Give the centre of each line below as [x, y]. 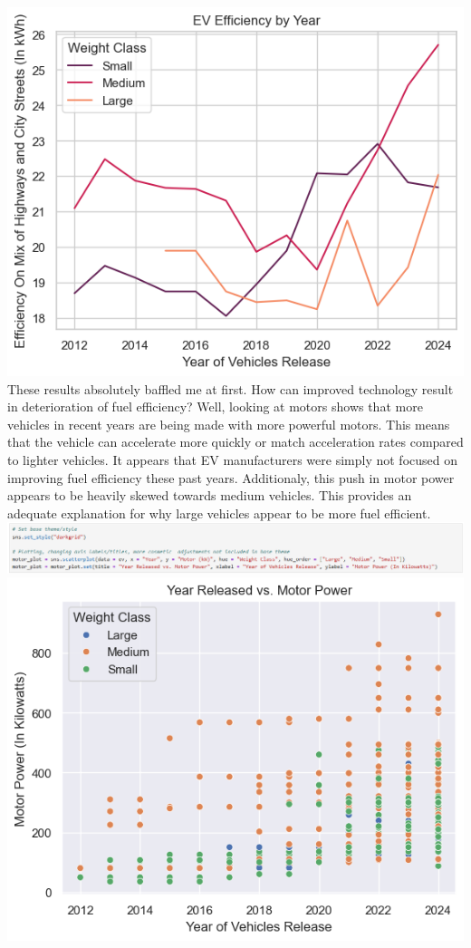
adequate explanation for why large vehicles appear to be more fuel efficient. [219, 513]
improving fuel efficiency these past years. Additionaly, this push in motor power [231, 477]
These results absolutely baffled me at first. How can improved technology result [231, 388]
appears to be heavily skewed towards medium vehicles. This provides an [210, 495]
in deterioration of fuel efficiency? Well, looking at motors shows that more [215, 406]
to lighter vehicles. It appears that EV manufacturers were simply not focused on [232, 459]
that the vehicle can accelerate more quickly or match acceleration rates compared [235, 442]
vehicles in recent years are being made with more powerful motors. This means [229, 424]
